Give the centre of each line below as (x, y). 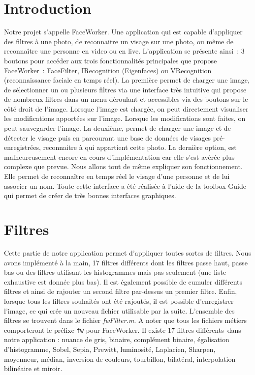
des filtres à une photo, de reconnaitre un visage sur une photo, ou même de (119, 41)
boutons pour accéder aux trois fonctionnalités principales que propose (111, 60)
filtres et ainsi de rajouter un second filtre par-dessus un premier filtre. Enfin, (121, 291)
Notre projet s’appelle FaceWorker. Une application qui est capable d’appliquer (123, 32)
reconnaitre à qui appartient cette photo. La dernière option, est (140, 147)
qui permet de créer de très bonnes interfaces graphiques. (90, 195)
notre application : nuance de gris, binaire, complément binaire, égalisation (117, 339)
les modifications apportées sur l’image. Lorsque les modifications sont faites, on (125, 118)
